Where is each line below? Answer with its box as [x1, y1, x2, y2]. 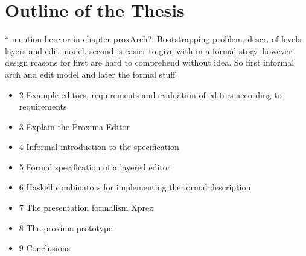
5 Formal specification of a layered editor [19, 160, 171, 173]
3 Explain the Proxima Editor [19, 120, 130, 133]
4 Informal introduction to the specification [19, 140, 179, 153]
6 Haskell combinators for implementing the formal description [19, 181, 251, 193]
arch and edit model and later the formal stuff [5, 67, 176, 80]
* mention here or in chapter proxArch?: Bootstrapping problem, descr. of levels [5, 33, 301, 45]
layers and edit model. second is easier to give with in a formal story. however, [5, 44, 295, 57]
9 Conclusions [19, 242, 70, 254]
